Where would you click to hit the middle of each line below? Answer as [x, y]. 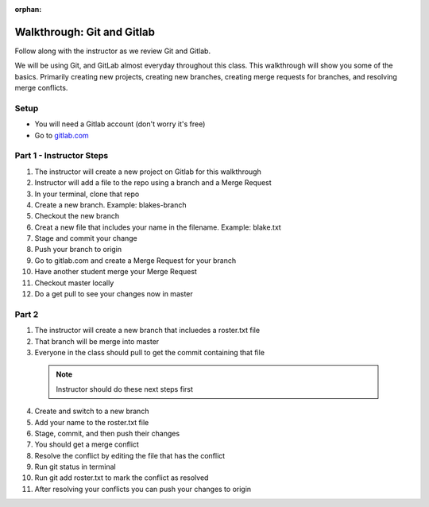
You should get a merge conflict [87, 444]
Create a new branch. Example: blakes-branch [110, 205]
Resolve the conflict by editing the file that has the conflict [130, 455]
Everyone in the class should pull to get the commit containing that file [150, 352]
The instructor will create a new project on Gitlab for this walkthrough [148, 172]
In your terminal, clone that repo [87, 194]
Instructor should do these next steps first [125, 389]
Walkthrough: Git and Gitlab [85, 32]
